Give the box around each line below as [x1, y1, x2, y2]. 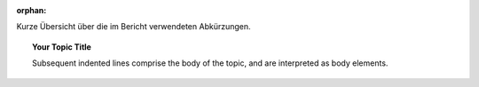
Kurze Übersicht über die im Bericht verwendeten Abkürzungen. [16, 21, 252, 32]
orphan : [16, 5, 47, 15]
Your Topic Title [32, 41, 92, 52]
